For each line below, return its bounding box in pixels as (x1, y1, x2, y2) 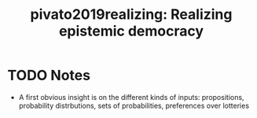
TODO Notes (7, 67, 91, 84)
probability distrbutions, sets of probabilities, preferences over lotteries (18, 101, 249, 110)
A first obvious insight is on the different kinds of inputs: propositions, (18, 92, 244, 101)
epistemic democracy (58, 22, 204, 40)
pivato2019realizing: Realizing (30, 6, 233, 24)
